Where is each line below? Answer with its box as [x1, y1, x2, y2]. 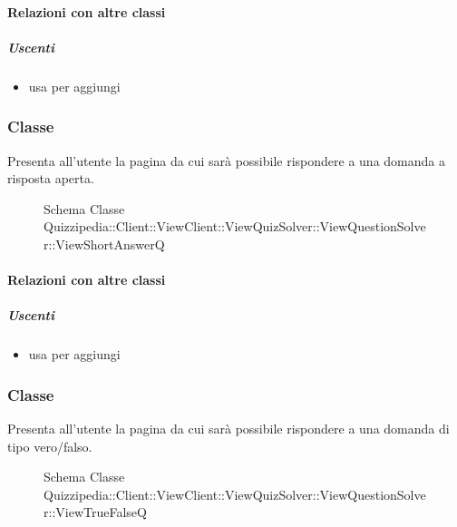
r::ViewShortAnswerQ [44, 234, 165, 253]
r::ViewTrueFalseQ [44, 503, 147, 522]
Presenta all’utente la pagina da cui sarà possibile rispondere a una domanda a [7, 151, 445, 170]
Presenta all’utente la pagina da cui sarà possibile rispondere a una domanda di [7, 419, 450, 438]
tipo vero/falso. [7, 436, 92, 455]
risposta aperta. [7, 169, 94, 188]
